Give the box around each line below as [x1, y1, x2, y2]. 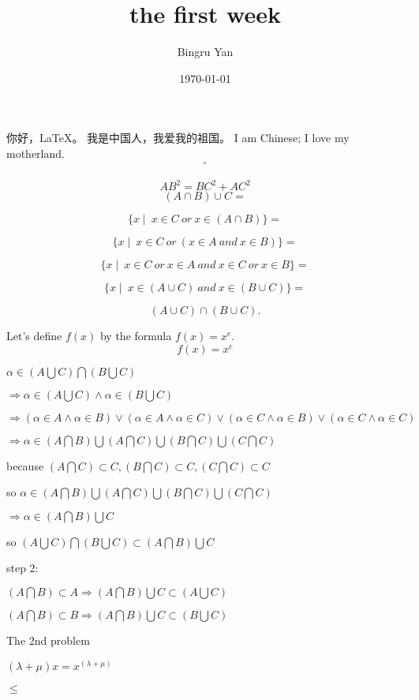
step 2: [6, 560, 39, 576]
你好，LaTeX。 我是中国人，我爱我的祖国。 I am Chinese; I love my [6, 129, 350, 146]
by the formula [99, 328, 172, 344]
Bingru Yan [177, 43, 234, 60]
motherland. [6, 144, 65, 161]
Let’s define [6, 328, 62, 344]
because [6, 457, 44, 474]
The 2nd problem [6, 632, 90, 649]
